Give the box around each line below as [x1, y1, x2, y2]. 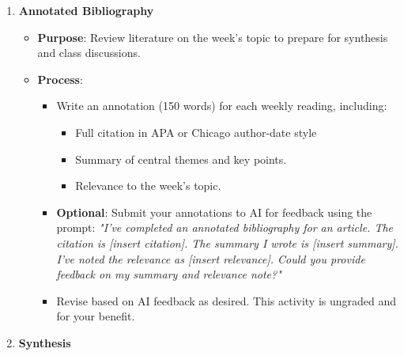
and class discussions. [37, 44, 141, 61]
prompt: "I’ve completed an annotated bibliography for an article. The [56, 219, 394, 236]
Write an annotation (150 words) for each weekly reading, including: [56, 97, 387, 114]
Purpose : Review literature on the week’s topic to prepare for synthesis [37, 28, 388, 45]
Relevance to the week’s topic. [75, 177, 221, 194]
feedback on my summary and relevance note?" [56, 266, 281, 282]
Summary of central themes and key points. [75, 150, 287, 167]
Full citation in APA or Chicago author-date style [75, 123, 317, 140]
